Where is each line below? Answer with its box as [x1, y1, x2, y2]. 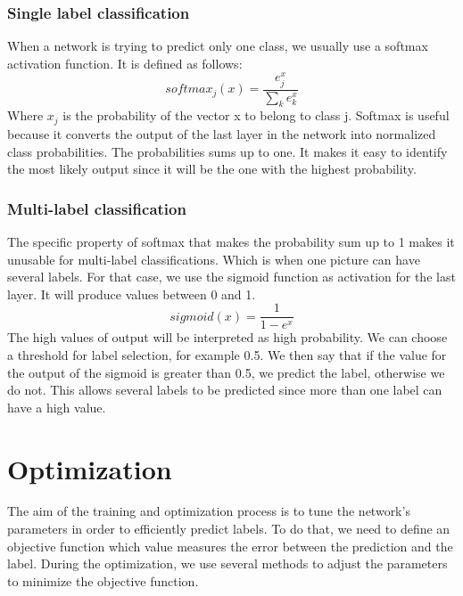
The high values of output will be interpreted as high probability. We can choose [7, 328, 448, 347]
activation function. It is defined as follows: [7, 53, 243, 72]
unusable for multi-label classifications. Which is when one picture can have [7, 249, 420, 268]
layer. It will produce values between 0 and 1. [7, 284, 256, 303]
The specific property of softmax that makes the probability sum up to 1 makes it [7, 232, 455, 250]
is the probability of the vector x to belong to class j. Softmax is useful [62, 106, 450, 125]
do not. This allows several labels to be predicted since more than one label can [7, 380, 442, 399]
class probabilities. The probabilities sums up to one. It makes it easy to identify [7, 142, 448, 160]
